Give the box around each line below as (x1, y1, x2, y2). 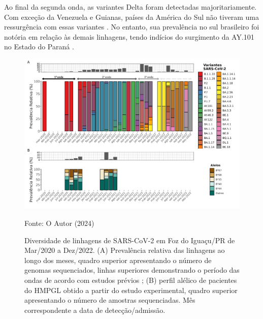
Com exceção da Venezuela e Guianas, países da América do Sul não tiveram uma (4, 11, 259, 22)
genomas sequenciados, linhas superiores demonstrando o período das (24, 265, 240, 275)
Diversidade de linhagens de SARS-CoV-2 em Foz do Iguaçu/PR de (24, 235, 235, 245)
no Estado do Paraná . (4, 41, 74, 52)
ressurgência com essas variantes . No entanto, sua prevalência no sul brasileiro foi (4, 21, 259, 32)
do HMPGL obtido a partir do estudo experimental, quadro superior (24, 284, 238, 295)
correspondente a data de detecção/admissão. (24, 304, 166, 315)
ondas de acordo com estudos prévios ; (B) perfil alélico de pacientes (24, 274, 237, 285)
